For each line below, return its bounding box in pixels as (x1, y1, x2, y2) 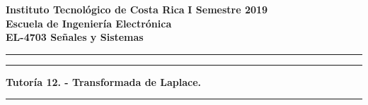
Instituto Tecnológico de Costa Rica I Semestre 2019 (6, 2, 268, 16)
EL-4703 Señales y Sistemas (6, 30, 144, 44)
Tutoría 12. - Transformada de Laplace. (6, 74, 202, 89)
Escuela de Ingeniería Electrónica (6, 16, 172, 30)
